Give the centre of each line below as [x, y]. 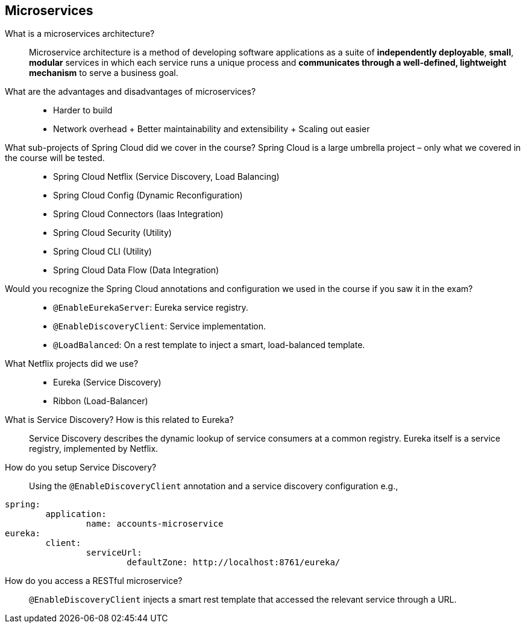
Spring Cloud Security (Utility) [112, 233]
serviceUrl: [114, 553]
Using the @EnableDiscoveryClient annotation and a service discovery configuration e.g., [214, 486]
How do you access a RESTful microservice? [94, 581]
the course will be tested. [55, 158]
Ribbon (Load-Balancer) [101, 401]
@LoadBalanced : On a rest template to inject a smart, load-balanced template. [209, 345]
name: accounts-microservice [155, 524]
